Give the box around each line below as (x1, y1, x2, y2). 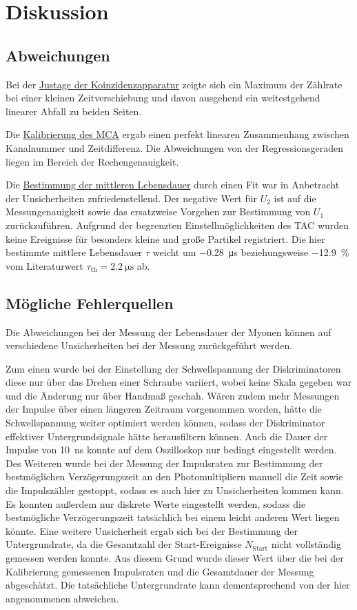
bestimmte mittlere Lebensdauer (6, 245, 143, 259)
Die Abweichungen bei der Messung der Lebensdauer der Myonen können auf (6, 324, 331, 339)
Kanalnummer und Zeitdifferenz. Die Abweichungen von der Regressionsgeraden (6, 140, 344, 155)
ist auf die (274, 190, 316, 205)
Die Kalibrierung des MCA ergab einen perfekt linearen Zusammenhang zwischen (6, 127, 349, 141)
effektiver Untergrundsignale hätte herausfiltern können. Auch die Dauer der (6, 429, 328, 443)
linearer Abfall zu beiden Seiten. (6, 104, 142, 118)
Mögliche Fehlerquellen (6, 292, 174, 313)
